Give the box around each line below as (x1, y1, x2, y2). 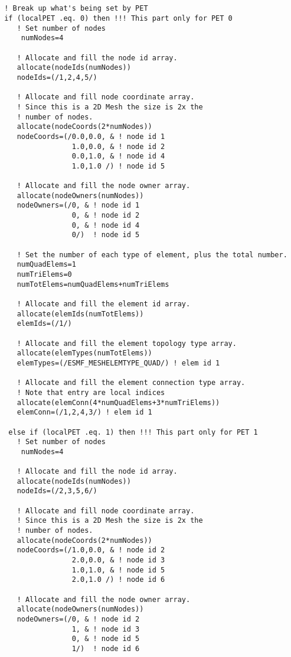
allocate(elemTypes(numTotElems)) (17, 349, 152, 358)
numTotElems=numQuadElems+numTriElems (17, 280, 169, 289)
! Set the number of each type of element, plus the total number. (17, 250, 287, 259)
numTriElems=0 (17, 270, 72, 279)
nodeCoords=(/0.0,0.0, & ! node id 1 (17, 132, 165, 141)
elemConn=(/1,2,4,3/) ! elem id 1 (17, 408, 152, 417)
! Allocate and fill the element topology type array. (17, 339, 237, 348)
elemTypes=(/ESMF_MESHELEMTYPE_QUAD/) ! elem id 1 (17, 358, 220, 367)
